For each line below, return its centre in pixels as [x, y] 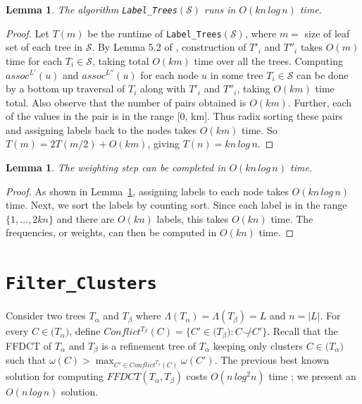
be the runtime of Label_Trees [155, 33]
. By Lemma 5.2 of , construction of [169, 47]
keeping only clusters [258, 345]
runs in [220, 9]
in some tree [237, 74]
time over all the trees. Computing [268, 60]
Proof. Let [27, 33]
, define [85, 331]
